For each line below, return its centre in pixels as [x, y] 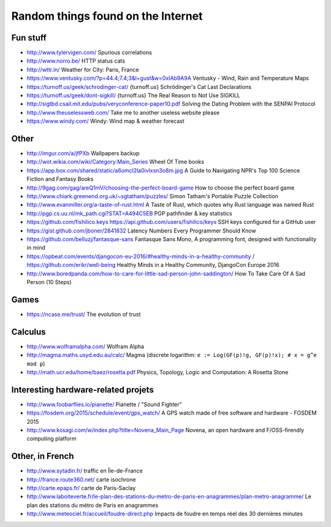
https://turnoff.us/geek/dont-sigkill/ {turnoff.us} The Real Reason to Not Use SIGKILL [133, 96]
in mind [36, 248]
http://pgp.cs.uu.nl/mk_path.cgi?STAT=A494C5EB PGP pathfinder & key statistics [129, 213]
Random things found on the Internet [107, 16]
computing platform [51, 439]
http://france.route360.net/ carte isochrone [81, 479]
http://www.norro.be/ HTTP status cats [76, 61]
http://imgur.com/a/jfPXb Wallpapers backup [83, 153]
